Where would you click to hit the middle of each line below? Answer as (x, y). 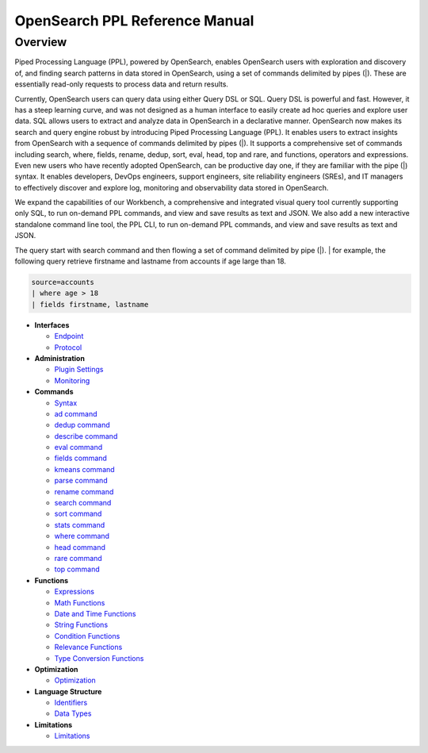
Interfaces (52, 325)
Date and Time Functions (95, 613)
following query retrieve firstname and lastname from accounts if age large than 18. (151, 261)
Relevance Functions (88, 647)
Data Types (73, 713)
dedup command (82, 425)
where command (82, 536)
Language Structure (68, 691)
